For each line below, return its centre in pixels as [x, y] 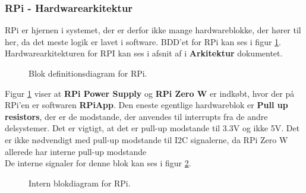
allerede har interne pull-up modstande [76, 151]
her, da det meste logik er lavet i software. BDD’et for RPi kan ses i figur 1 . [143, 41]
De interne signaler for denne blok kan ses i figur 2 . [98, 163]
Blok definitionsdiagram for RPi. [88, 73]
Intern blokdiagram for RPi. [80, 183]
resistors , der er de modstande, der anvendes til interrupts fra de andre [136, 116]
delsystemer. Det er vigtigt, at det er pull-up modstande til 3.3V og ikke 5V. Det [152, 128]
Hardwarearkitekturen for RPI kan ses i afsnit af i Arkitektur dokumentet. [144, 53]
